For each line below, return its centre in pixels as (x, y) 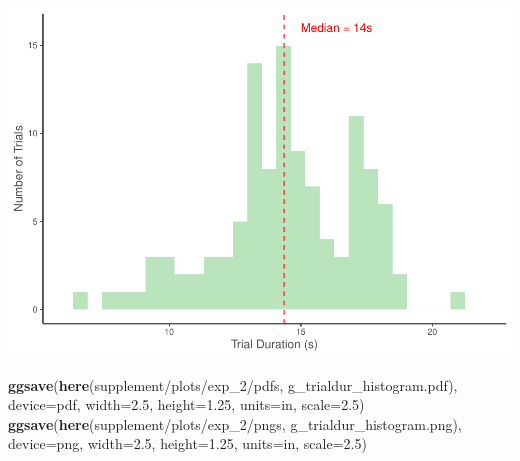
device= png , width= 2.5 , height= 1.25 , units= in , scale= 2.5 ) (187, 443)
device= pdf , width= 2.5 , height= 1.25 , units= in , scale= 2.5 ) (186, 404)
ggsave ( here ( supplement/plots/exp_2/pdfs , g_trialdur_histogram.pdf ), (233, 384)
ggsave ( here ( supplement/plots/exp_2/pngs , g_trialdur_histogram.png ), (235, 423)
